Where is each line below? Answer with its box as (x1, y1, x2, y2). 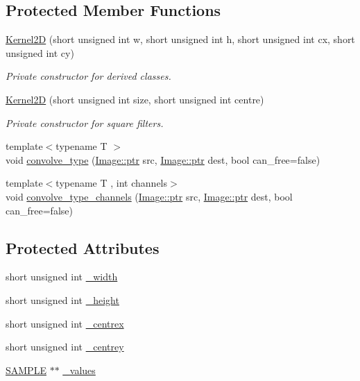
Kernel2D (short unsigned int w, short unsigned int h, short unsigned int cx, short (6, 32, 355, 46)
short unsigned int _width (6, 269, 118, 284)
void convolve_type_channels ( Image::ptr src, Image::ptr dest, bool (6, 189, 293, 203)
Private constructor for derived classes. (6, 69, 171, 83)
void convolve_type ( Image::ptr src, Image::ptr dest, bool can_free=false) (6, 152, 320, 167)
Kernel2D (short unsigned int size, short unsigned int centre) (6, 92, 264, 106)
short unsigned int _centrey (6, 339, 124, 354)
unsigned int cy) (6, 45, 74, 60)
